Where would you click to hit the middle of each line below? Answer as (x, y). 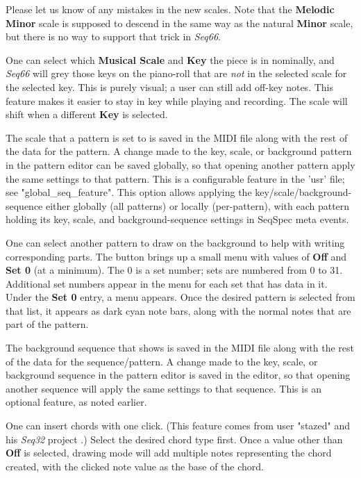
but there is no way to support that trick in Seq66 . (113, 36)
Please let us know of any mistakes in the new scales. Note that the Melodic (170, 9)
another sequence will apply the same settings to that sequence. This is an (164, 388)
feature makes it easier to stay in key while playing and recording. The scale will (177, 100)
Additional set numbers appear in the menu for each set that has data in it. (167, 283)
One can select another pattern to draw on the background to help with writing (175, 242)
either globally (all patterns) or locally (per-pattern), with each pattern (198, 205)
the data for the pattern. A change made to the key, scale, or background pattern (179, 151)
